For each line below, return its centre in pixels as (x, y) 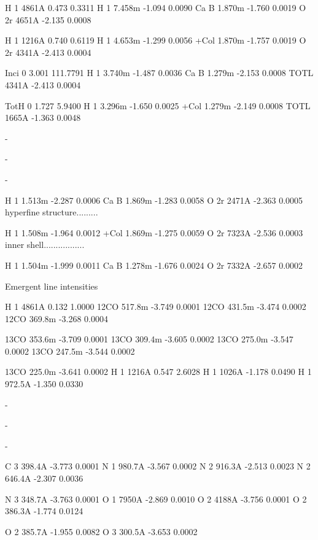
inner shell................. (45, 245)
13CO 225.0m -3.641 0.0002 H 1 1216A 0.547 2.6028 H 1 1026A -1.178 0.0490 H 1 (158, 372)
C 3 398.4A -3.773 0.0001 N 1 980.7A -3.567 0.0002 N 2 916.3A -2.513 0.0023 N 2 (158, 466)
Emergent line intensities (52, 286)
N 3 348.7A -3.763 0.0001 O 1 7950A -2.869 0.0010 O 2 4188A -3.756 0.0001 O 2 (156, 499)
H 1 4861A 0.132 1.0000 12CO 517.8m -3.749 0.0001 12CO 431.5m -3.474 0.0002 (156, 307)
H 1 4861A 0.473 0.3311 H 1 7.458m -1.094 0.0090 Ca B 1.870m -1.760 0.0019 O (156, 7)
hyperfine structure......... (52, 212)
